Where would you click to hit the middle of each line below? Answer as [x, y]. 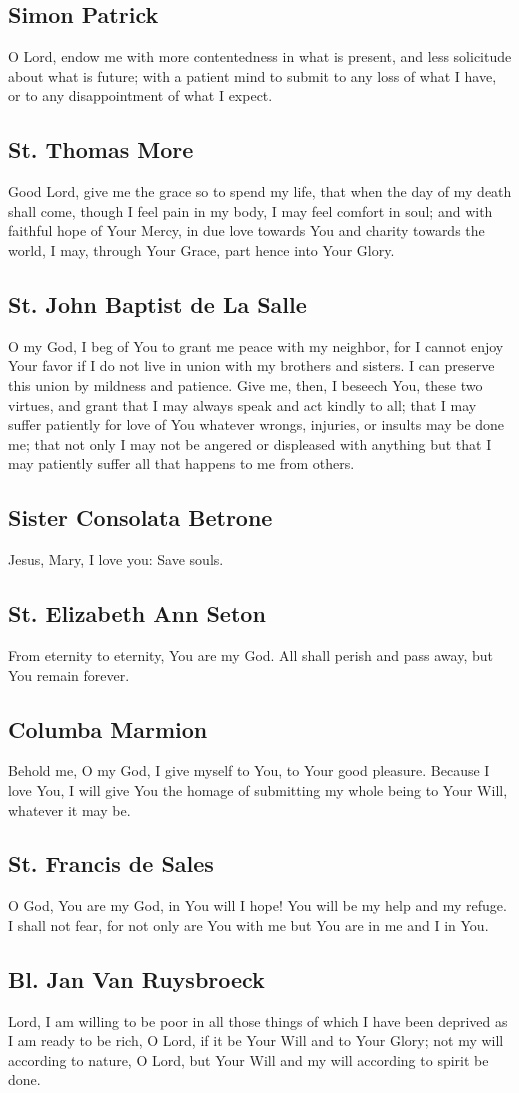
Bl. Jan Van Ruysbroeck [136, 978]
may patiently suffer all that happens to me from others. [181, 463]
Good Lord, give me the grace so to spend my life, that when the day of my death [260, 191]
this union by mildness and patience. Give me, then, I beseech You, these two [245, 384]
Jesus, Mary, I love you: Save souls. [116, 559]
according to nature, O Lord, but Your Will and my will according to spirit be [248, 1059]
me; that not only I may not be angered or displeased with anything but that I [250, 443]
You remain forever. [69, 674]
